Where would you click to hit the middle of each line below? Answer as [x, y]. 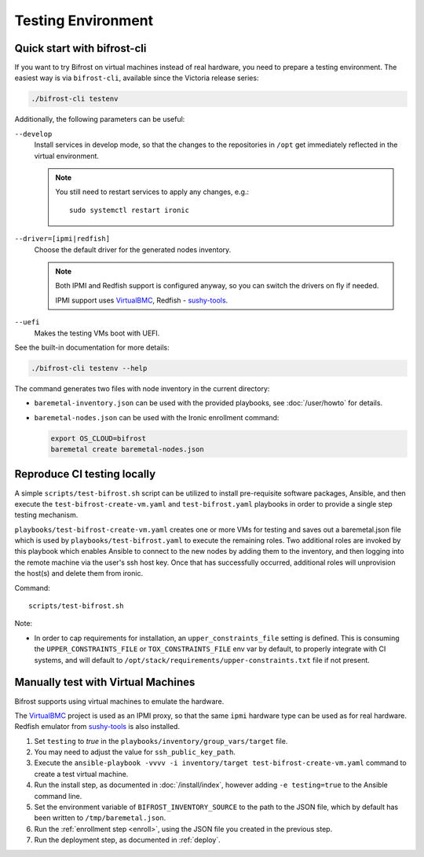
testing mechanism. [46, 515]
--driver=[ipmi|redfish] [62, 239]
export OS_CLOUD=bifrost [99, 438]
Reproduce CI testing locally [85, 474]
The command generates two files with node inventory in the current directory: [142, 388]
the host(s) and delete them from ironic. [79, 573]
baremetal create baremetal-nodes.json [127, 449]
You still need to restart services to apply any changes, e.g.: [152, 192]
